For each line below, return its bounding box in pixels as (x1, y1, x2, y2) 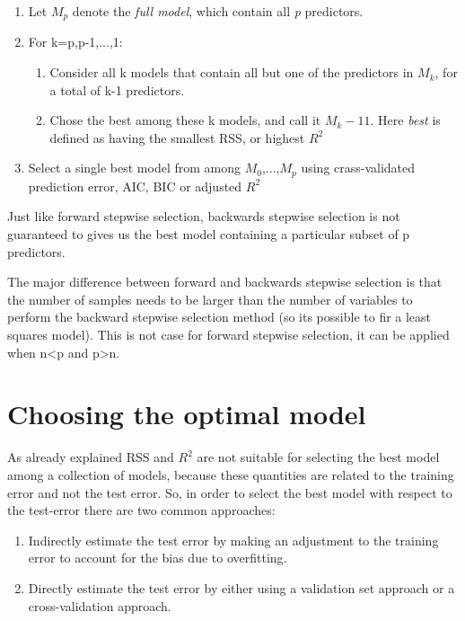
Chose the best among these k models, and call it (49, 111, 321, 129)
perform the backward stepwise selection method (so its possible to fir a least (7, 307, 432, 326)
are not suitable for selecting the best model (197, 448, 440, 466)
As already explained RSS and (7, 448, 174, 466)
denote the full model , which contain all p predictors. (72, 2, 364, 20)
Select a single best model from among (28, 158, 241, 177)
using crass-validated (301, 158, 416, 177)
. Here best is (370, 111, 441, 129)
